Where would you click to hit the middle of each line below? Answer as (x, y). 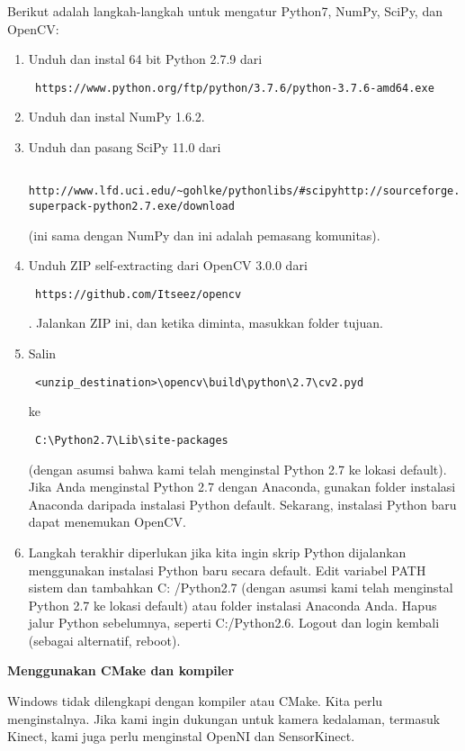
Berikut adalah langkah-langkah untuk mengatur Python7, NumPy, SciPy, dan (225, 11)
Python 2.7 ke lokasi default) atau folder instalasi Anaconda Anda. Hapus (232, 605)
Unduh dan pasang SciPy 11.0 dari (125, 147)
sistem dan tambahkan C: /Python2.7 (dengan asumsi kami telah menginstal (241, 588)
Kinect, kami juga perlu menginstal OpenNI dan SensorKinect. (181, 736)
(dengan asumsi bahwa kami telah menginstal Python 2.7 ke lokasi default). (237, 469)
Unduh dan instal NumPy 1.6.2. (116, 117)
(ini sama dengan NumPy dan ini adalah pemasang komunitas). (204, 235)
